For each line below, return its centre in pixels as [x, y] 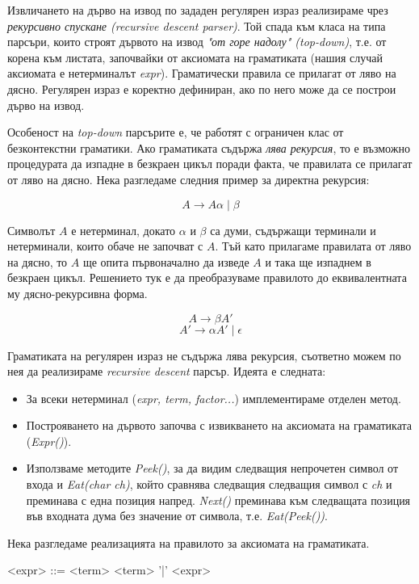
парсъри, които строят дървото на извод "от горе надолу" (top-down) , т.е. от [197, 42]
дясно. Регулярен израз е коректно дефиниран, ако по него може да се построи [202, 88]
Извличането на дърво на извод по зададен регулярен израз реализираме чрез [198, 10]
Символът [31, 230]
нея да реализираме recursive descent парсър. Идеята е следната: [167, 371]
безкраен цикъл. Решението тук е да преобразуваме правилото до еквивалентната [207, 277]
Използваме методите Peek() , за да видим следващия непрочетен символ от [212, 468]
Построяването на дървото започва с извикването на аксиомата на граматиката [219, 425]
